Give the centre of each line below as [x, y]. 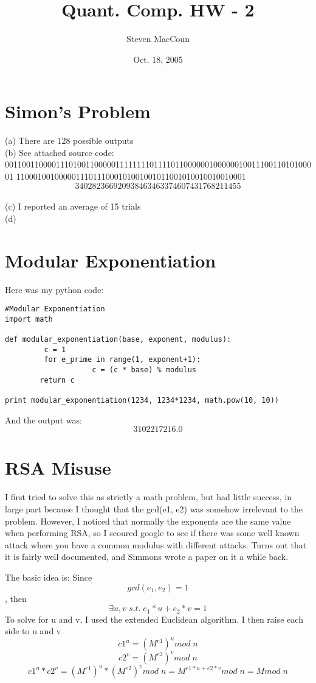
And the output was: [43, 419]
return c [57, 380]
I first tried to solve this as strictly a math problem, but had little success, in [149, 497]
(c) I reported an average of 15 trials [73, 206]
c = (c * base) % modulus [144, 370]
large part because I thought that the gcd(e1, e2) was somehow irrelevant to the [154, 509]
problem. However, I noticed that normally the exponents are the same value [148, 521]
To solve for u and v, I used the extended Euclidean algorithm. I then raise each [154, 619]
